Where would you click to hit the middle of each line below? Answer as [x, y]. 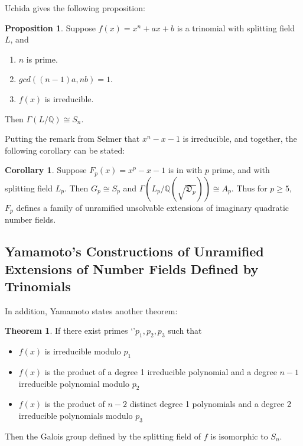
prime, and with [241, 170]
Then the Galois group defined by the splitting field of [103, 436]
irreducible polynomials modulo [76, 415]
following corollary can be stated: [65, 150]
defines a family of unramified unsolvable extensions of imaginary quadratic [153, 207]
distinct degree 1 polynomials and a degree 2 [210, 404]
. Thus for [249, 188]
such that [185, 331]
